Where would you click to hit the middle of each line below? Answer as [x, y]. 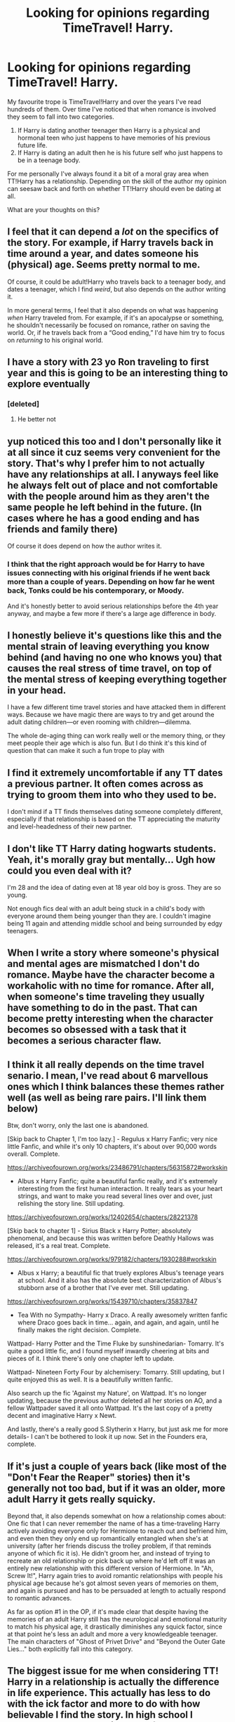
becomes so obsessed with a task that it [97, 1030]
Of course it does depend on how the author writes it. [85, 546]
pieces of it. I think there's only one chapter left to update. [91, 1359]
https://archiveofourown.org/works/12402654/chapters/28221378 [103, 1217]
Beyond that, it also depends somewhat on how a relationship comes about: [117, 1516]
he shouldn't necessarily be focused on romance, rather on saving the [109, 325]
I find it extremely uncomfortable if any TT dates [115, 773]
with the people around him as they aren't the [109, 496]
